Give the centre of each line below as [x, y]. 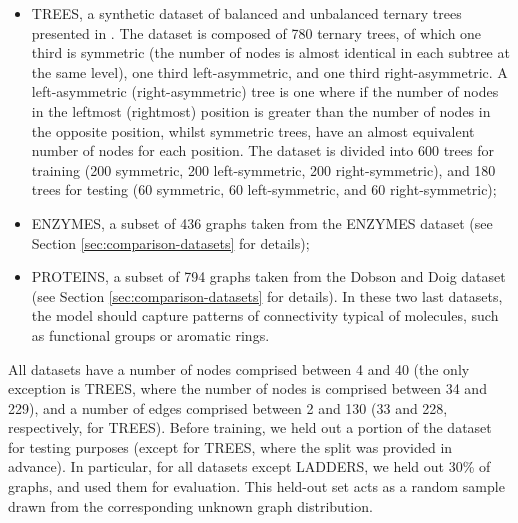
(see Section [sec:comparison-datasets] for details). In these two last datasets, [267, 295]
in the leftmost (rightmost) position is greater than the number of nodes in [261, 110]
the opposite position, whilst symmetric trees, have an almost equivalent [253, 130]
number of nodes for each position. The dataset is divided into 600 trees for [262, 150]
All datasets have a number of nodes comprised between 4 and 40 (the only [239, 368]
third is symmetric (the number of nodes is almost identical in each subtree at [270, 52]
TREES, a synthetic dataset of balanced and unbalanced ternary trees [246, 13]
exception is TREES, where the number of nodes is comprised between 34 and [247, 388]
